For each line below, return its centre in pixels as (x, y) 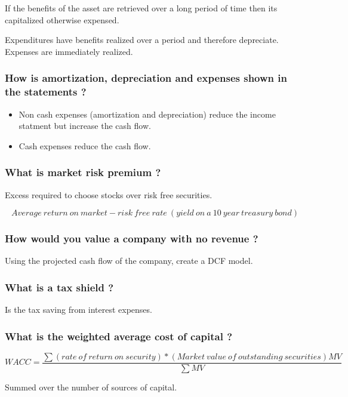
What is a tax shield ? (59, 287)
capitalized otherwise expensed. (62, 19)
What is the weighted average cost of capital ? (119, 336)
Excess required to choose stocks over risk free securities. (109, 194)
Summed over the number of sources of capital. (91, 387)
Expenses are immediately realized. (69, 51)
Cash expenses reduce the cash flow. (85, 145)
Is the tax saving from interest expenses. (78, 310)
